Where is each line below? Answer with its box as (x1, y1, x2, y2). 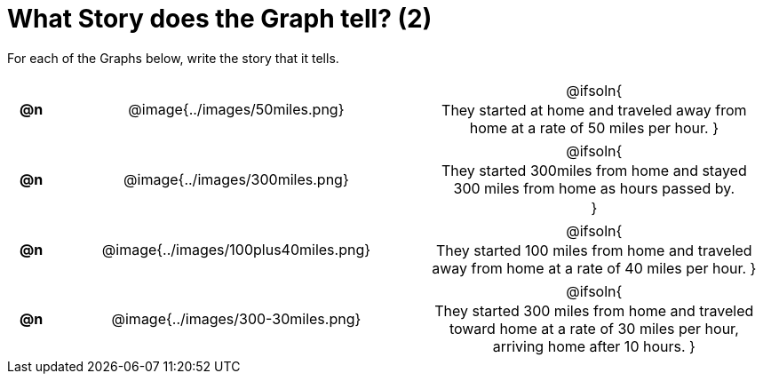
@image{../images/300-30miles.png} (111, 309, 362, 328)
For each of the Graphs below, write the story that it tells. (7, 50, 339, 66)
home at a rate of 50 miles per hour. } (469, 118, 719, 137)
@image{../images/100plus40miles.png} (101, 240, 371, 258)
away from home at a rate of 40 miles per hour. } (432, 258, 757, 277)
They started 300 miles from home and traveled (434, 301, 754, 320)
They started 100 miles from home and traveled (435, 241, 752, 259)
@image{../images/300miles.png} (123, 170, 349, 188)
